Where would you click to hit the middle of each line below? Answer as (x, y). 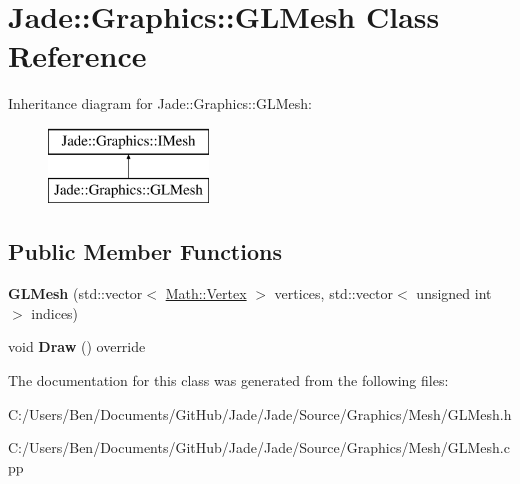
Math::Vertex (206, 293)
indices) (55, 312)
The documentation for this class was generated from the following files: (228, 380)
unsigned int (454, 293)
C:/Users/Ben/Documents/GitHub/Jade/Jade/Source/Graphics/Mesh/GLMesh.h (260, 413)
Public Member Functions (145, 251)
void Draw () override (77, 346)
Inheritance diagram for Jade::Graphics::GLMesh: (160, 103)
